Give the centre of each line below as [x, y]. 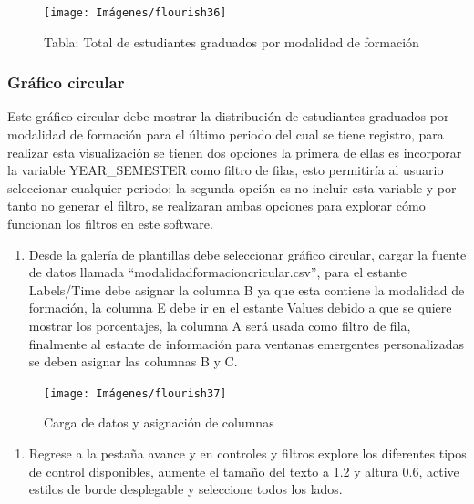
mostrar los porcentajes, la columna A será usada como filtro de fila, [220, 325]
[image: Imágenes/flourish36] [135, 13]
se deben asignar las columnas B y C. [133, 361]
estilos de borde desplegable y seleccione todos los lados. [185, 489]
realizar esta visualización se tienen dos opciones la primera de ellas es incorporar [235, 152]
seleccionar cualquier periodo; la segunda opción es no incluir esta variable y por [232, 187]
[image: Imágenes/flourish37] [135, 393]
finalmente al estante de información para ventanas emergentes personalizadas [247, 343]
